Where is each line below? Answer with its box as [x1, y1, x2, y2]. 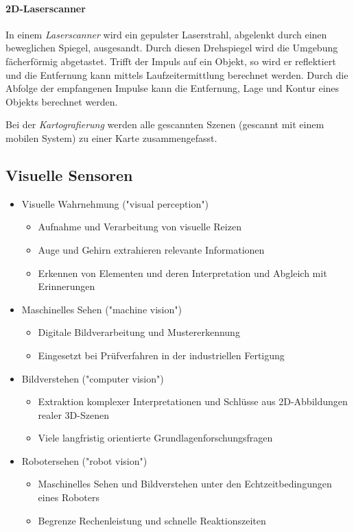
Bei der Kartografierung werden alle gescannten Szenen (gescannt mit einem [5, 117, 324, 132]
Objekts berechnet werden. [5, 94, 118, 108]
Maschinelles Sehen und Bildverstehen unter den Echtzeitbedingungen [38, 476, 332, 491]
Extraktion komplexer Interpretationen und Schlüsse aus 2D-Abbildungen [38, 394, 348, 409]
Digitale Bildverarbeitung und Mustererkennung [38, 325, 240, 339]
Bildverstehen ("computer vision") [21, 371, 164, 385]
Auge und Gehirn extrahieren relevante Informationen [38, 242, 265, 256]
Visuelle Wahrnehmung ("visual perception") [21, 196, 209, 210]
